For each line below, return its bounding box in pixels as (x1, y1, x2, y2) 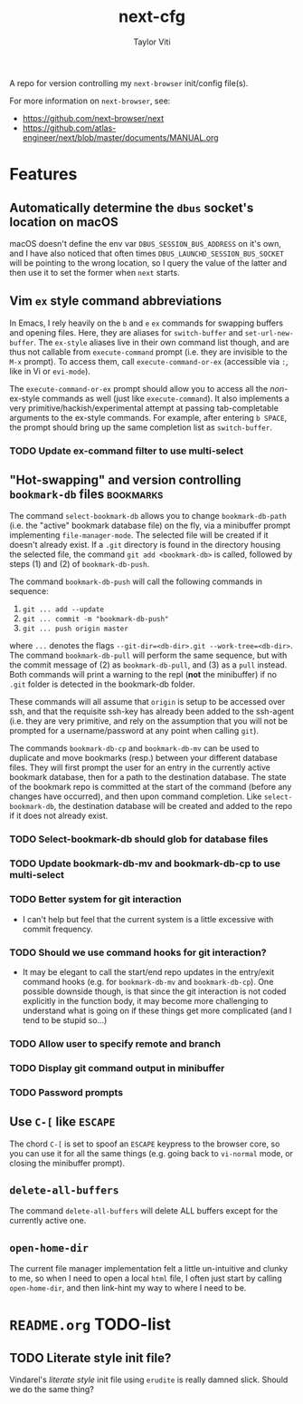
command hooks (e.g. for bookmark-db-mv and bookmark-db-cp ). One (22, 976, 274, 987)
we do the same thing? (9, 1384, 95, 1395)
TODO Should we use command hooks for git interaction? (9, 946, 267, 959)
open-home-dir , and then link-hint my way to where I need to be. (9, 1282, 247, 1293)
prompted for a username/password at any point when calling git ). (9, 726, 260, 736)
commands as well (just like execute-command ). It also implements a (42, 393, 289, 404)
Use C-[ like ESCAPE (9, 1114, 116, 1130)
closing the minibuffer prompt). (9, 1157, 125, 1168)
